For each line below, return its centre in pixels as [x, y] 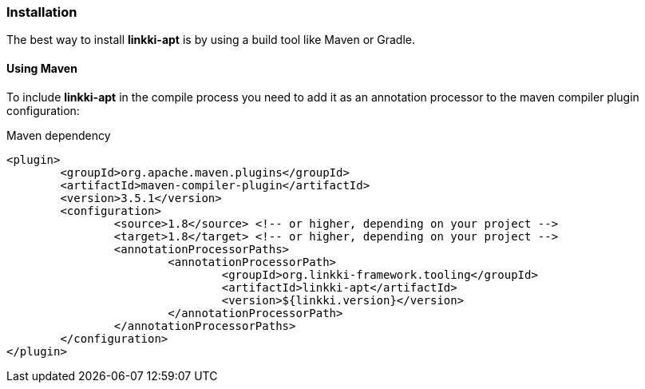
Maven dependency [59, 135]
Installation [42, 12]
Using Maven [42, 68]
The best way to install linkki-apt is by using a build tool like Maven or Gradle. [211, 40]
